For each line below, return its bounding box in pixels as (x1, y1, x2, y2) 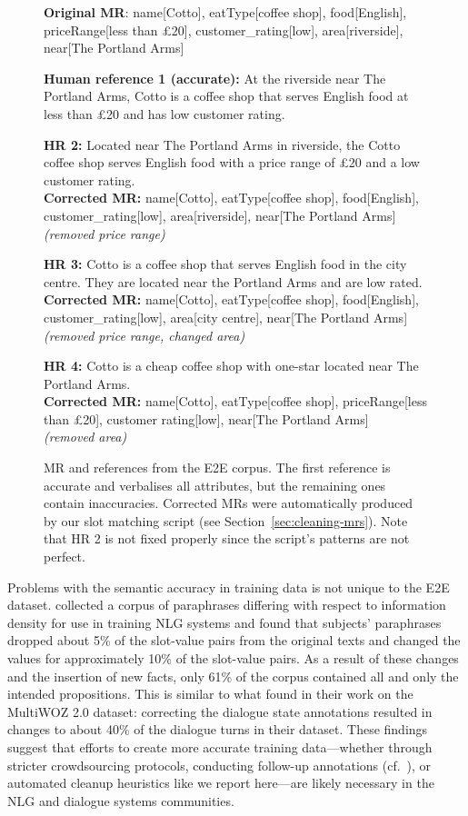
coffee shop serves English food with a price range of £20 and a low (44, 153, 420, 172)
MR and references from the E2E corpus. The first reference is (44, 458, 391, 477)
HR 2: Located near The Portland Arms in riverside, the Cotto (44, 134, 401, 154)
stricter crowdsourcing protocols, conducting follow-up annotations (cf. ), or (7, 755, 432, 774)
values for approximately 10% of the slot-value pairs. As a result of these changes (7, 649, 459, 667)
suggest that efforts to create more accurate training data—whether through (7, 737, 433, 756)
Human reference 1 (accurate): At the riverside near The (44, 68, 386, 87)
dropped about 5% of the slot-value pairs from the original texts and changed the (7, 631, 461, 650)
